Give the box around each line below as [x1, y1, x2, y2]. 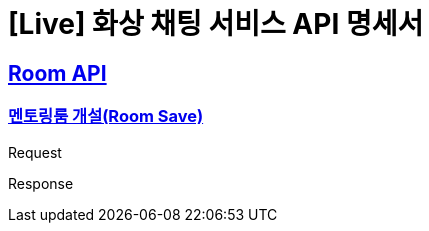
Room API [8, 60, 107, 86]
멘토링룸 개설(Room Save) [8, 106, 204, 127]
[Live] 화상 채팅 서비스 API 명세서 [8, 7, 424, 41]
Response [8, 174, 74, 192]
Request [8, 143, 62, 161]
